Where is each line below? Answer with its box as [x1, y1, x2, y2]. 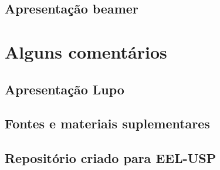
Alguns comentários [5, 39, 167, 63]
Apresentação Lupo [5, 80, 124, 98]
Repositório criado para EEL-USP [5, 149, 216, 167]
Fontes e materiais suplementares [5, 114, 210, 132]
